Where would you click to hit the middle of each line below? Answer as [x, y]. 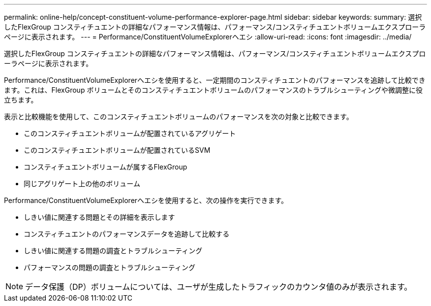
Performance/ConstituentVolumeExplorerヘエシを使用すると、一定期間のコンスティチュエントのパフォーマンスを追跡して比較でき [215, 80]
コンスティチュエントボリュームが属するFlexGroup [106, 167]
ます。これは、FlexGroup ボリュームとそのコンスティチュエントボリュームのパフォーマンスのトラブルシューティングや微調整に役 [213, 90]
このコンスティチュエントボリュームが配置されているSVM [117, 150]
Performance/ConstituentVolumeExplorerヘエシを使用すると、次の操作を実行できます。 [146, 200]
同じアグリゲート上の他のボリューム [82, 184]
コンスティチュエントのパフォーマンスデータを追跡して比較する [127, 234]
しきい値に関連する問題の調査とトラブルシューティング [113, 251]
